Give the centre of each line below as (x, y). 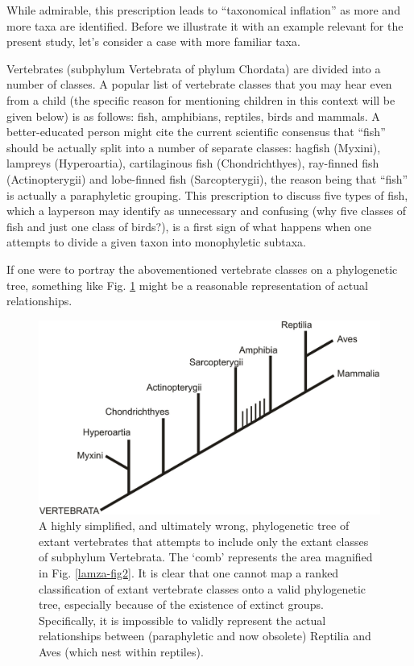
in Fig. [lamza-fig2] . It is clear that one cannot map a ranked (189, 573)
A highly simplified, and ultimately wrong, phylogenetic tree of (194, 525)
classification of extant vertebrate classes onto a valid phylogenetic (203, 588)
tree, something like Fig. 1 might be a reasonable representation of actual (187, 285)
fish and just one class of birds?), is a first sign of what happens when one (189, 226)
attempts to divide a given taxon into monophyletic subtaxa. (156, 242)
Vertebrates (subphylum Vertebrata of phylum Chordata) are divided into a (194, 68)
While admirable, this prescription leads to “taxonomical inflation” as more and (203, 10)
